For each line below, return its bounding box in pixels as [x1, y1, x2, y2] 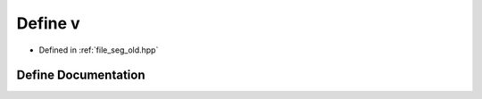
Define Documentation [16, 68, 145, 83]
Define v [16, 13, 80, 33]
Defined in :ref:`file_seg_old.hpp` [38, 45, 159, 55]
